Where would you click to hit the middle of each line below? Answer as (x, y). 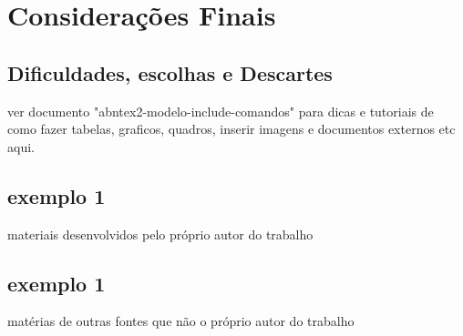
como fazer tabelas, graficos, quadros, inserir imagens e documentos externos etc (231, 129)
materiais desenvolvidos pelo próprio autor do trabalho (160, 234)
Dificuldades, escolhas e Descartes (170, 72)
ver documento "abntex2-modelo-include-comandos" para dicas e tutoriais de (221, 111)
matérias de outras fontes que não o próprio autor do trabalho (181, 321)
